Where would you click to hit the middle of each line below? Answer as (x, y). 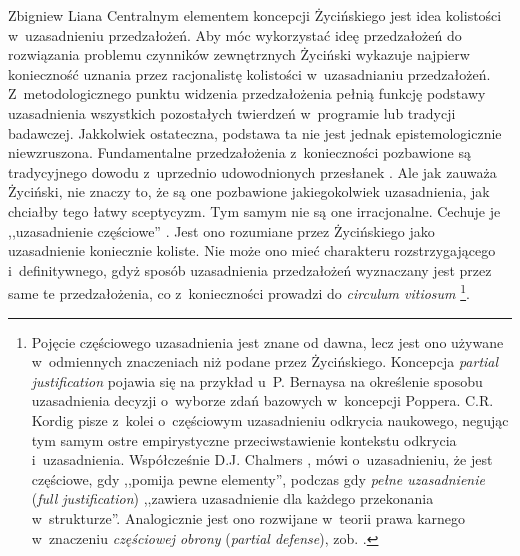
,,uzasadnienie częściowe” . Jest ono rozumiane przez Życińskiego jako (221, 230)
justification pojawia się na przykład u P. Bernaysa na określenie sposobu (257, 380)
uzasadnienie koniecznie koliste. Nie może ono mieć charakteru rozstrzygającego (252, 250)
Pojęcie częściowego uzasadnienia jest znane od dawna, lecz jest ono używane (267, 341)
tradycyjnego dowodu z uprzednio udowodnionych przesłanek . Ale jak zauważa (252, 171)
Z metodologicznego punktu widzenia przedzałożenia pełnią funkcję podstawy (247, 93)
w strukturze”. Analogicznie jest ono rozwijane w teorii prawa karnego (248, 517)
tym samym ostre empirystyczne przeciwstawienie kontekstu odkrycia (244, 439)
